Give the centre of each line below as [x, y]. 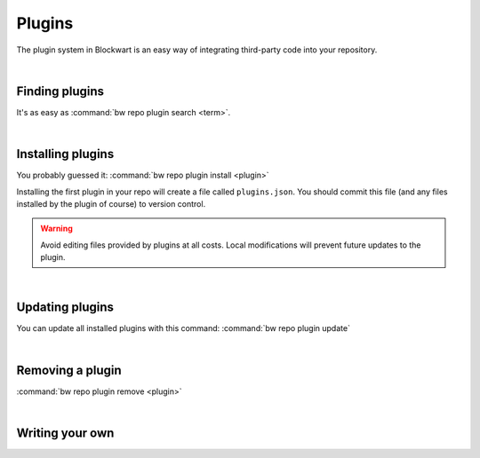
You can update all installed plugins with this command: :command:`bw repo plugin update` [184, 328]
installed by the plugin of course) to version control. [111, 203]
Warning [56, 229]
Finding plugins [60, 91]
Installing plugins [65, 154]
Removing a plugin [69, 370]
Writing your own [65, 433]
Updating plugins [65, 308]
